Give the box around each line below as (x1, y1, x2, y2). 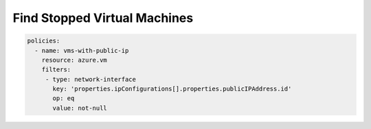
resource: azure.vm (41, 56, 108, 64)
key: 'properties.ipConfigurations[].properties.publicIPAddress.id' (52, 85, 292, 93)
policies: (27, 37, 60, 45)
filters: (41, 66, 71, 73)
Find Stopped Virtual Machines (12, 10, 194, 25)
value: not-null (52, 104, 108, 112)
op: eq (52, 95, 75, 102)
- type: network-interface (45, 75, 137, 83)
